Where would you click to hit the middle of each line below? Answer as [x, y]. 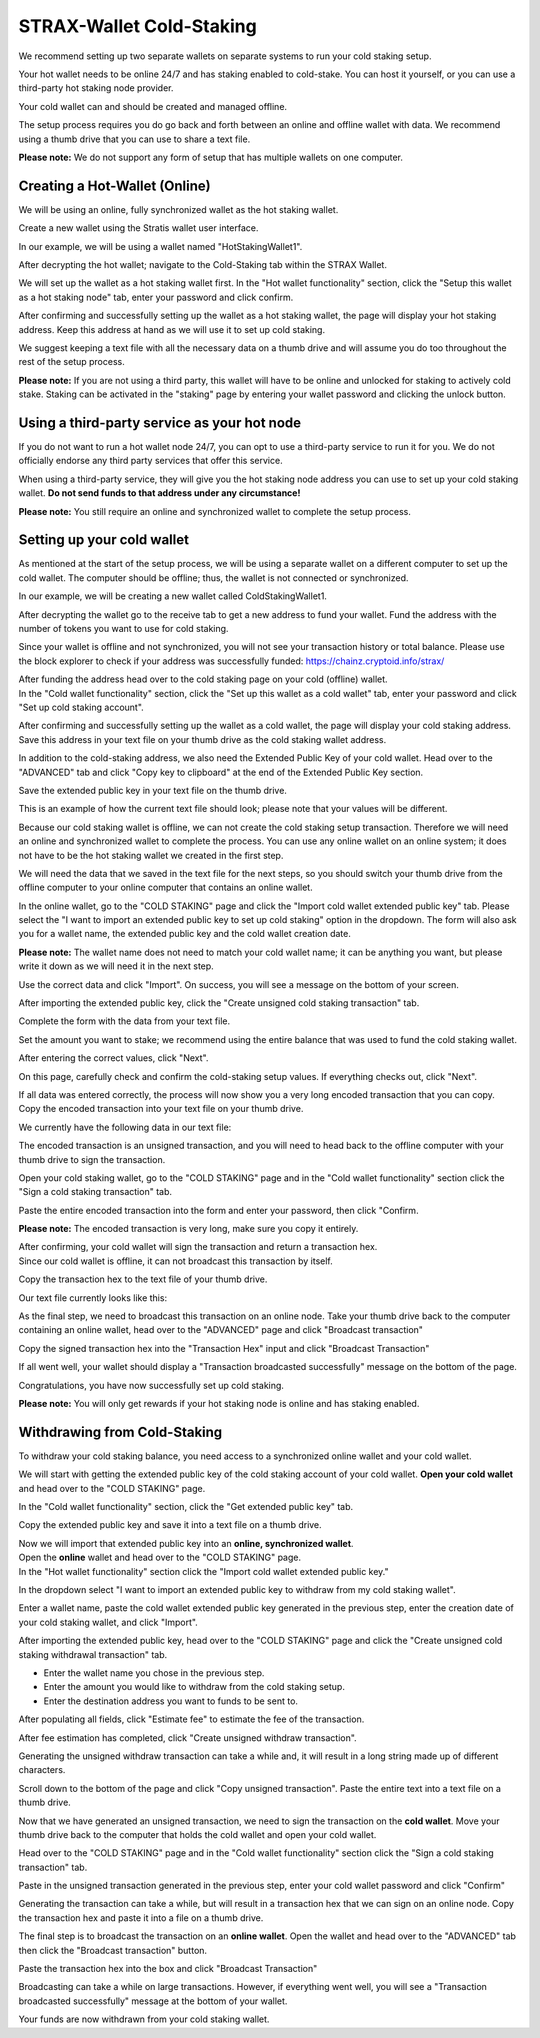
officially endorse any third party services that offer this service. [151, 461]
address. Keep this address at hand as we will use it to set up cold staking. [171, 329]
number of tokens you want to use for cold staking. [123, 629]
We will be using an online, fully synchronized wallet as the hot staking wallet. [178, 209]
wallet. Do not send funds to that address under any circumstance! [159, 493]
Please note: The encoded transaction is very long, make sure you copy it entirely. [188, 1229]
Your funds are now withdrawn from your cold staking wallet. [144, 2019]
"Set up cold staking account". [81, 707]
